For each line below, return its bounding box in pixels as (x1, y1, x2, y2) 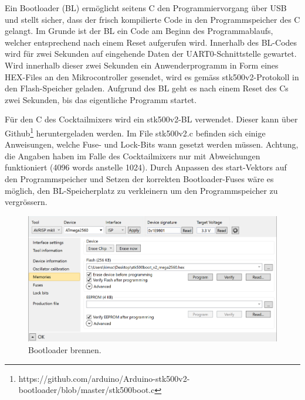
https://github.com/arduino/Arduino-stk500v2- (18, 372, 190, 384)
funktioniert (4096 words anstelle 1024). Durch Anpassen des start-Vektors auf (5, 161, 287, 173)
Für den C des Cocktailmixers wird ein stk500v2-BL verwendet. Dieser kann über (5, 113, 298, 125)
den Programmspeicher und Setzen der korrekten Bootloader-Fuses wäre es (5, 172, 274, 184)
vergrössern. (5, 196, 48, 208)
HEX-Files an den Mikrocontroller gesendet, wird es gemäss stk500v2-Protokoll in (5, 70, 299, 83)
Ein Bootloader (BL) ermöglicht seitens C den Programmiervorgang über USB (5, 2, 287, 13)
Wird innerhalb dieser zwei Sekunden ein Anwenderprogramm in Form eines (5, 59, 279, 71)
